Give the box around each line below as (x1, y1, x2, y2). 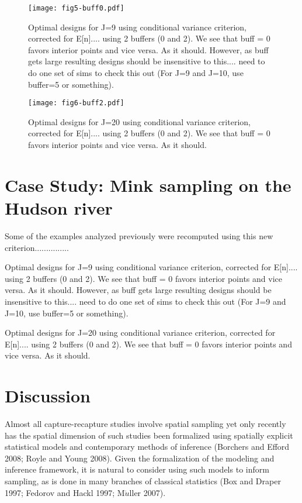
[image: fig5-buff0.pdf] (28, 4, 124, 12)
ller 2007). (129, 486, 166, 498)
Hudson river (5, 196, 113, 220)
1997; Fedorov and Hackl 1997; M (5, 486, 125, 498)
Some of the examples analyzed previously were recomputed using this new (5, 229, 273, 242)
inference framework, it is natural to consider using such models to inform (5, 463, 269, 476)
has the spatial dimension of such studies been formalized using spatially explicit (5, 429, 293, 441)
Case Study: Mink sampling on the (5, 173, 291, 197)
